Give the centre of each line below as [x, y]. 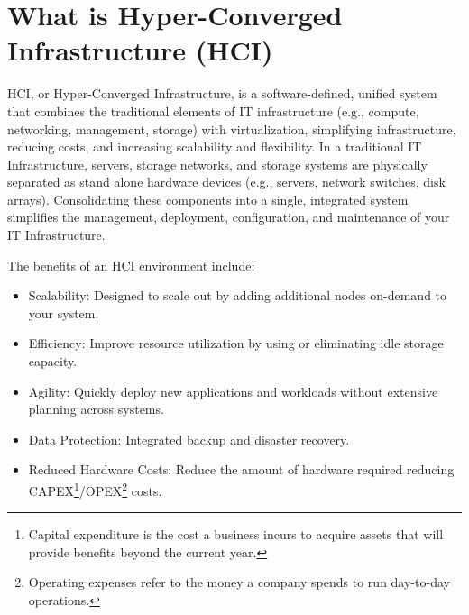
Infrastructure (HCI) [140, 50]
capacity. [53, 361]
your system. [64, 312]
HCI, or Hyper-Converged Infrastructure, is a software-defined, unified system [222, 93]
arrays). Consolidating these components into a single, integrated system [208, 199]
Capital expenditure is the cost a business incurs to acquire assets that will [236, 534]
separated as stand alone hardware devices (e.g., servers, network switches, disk [226, 182]
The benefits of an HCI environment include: [131, 265]
